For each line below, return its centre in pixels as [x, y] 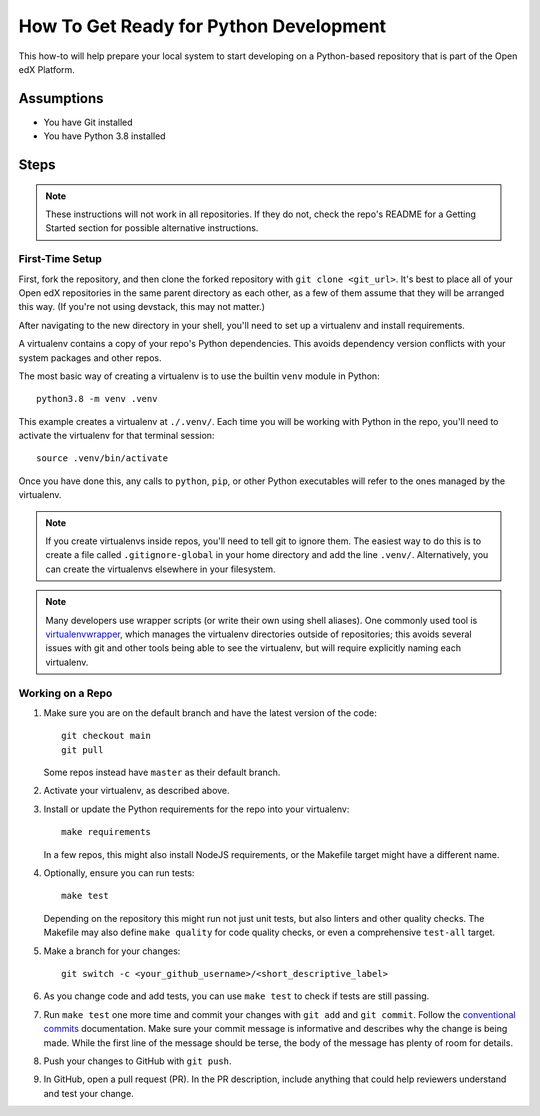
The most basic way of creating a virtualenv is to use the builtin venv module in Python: [199, 376]
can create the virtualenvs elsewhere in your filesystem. [160, 569]
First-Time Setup [60, 259]
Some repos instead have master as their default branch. [162, 772]
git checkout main [106, 736]
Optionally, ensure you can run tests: [119, 873]
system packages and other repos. [90, 357]
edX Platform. [46, 69]
